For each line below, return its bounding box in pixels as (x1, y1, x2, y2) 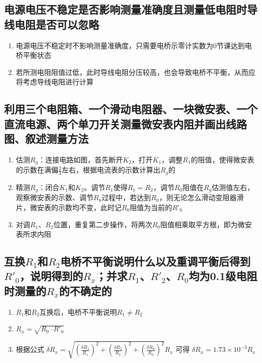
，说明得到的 (20, 268, 83, 284)
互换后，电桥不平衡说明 (39, 306, 117, 317)
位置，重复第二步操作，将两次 (53, 219, 152, 229)
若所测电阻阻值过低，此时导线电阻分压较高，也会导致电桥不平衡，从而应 (16, 66, 255, 77)
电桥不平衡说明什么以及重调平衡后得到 (60, 253, 250, 269)
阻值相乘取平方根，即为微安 (160, 219, 252, 229)
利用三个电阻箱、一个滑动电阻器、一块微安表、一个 (4, 101, 257, 117)
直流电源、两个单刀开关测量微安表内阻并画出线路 (4, 116, 247, 131)
